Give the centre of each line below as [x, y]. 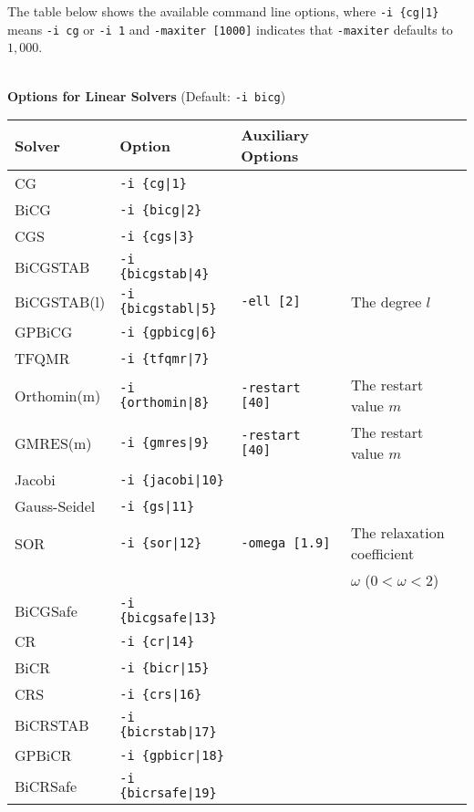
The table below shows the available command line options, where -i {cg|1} [223, 11]
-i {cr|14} [157, 641]
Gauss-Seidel [55, 506]
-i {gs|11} [157, 506]
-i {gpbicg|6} [168, 332]
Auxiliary [275, 135]
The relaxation [397, 533]
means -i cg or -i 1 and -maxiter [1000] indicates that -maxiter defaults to [230, 29]
